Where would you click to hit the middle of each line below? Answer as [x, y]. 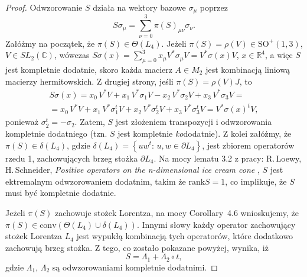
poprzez [214, 7]
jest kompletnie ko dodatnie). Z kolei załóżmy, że [205, 133]
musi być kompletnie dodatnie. [61, 193]
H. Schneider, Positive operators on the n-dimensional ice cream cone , [133, 170]
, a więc [279, 55]
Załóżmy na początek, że [50, 43]
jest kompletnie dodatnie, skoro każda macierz [89, 69]
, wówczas [72, 55]
